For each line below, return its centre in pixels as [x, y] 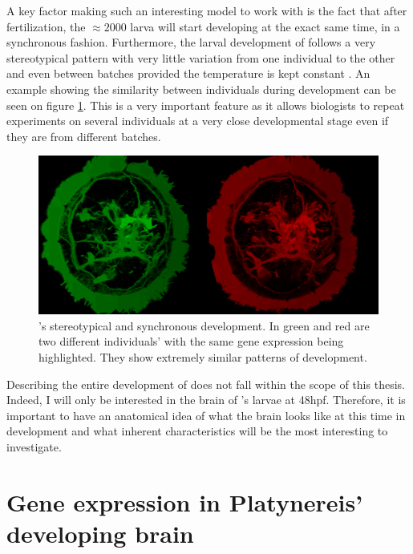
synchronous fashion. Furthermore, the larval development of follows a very [191, 42]
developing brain [100, 533]
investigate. [34, 447]
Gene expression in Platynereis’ [185, 501]
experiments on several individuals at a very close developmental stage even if [198, 121]
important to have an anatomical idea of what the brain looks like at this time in [206, 415]
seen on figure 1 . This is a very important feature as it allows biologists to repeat [206, 105]
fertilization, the [46, 26]
